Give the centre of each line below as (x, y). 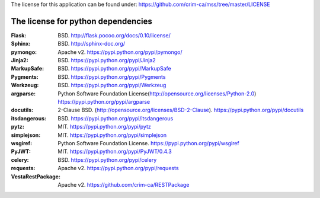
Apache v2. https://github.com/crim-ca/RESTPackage (124, 184)
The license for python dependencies (81, 21)
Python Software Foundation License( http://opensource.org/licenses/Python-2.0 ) (157, 93)
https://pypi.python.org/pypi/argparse (104, 102)
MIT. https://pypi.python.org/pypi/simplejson (112, 135)
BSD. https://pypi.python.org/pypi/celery (107, 159)
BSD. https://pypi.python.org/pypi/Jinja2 (107, 60)
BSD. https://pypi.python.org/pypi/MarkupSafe (114, 69)
